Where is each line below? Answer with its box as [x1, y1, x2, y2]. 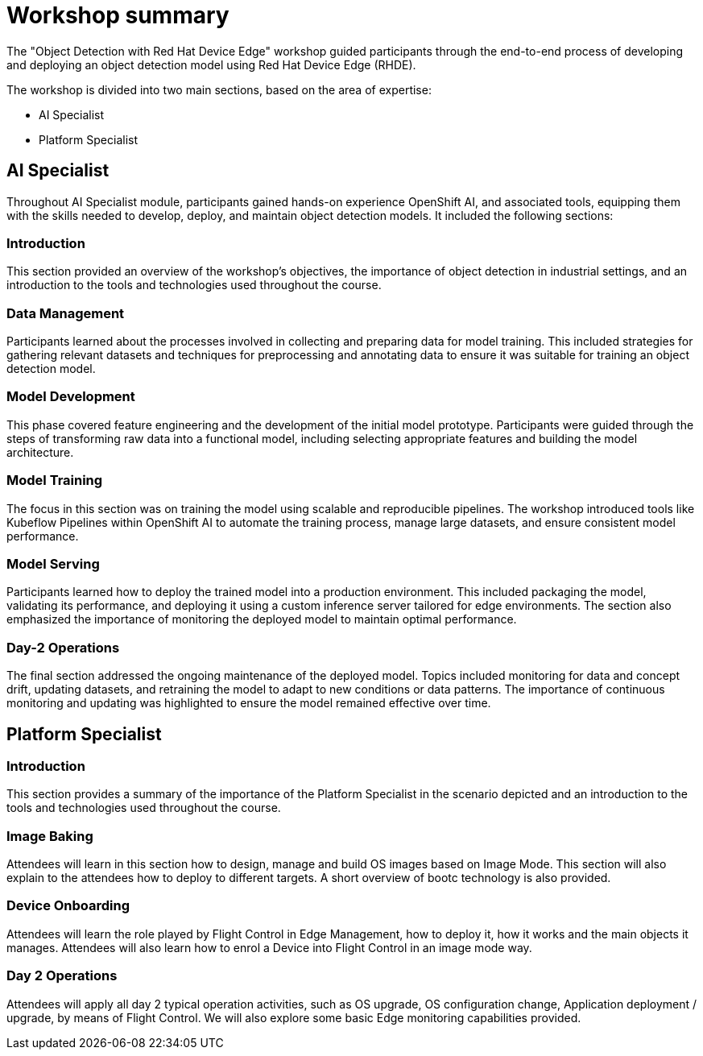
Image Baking [6, 827, 93, 844]
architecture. [6, 445, 74, 459]
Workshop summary [6, 2, 230, 29]
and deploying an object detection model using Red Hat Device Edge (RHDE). [6, 57, 416, 72]
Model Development [6, 388, 135, 405]
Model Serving [6, 555, 100, 572]
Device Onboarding [6, 897, 130, 914]
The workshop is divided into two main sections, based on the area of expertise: [6, 82, 432, 97]
